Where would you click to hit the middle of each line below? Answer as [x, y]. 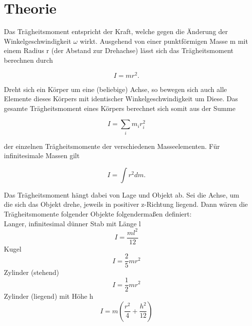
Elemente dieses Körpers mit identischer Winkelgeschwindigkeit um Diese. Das [121, 99]
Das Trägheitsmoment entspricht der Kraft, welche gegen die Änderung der [116, 31]
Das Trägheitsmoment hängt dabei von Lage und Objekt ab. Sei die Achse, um [122, 194]
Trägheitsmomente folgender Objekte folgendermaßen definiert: [98, 214]
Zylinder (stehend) [32, 272]
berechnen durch [28, 60]
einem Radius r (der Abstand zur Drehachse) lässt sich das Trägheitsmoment [119, 50]
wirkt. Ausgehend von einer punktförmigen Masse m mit [164, 41]
